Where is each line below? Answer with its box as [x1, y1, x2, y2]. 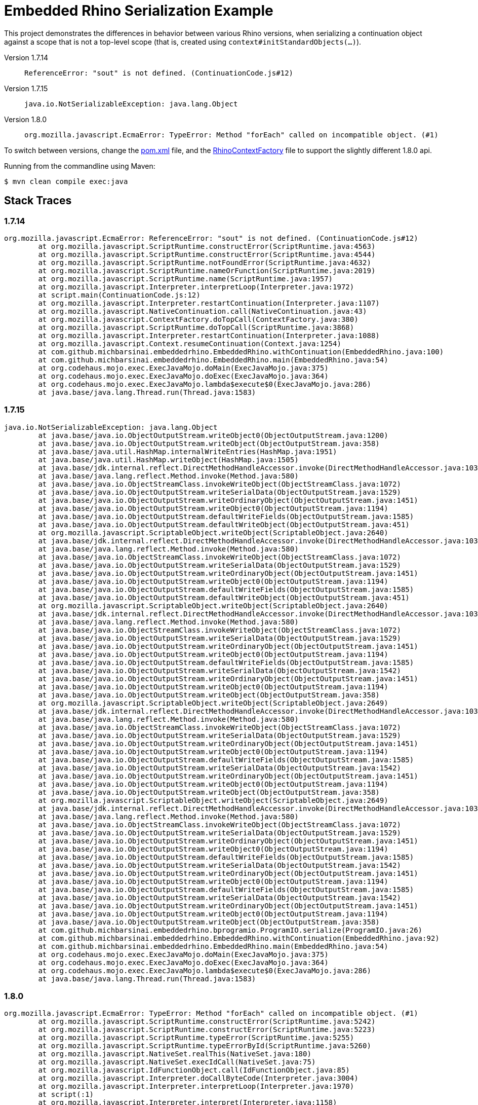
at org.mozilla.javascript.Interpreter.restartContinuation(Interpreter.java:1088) [38, 331, 380, 340]
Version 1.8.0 [4, 115, 47, 124]
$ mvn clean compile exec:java [4, 177, 128, 186]
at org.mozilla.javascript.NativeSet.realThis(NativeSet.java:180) [38, 1050, 311, 1058]
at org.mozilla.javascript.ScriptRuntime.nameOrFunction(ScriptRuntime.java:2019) [38, 266, 376, 275]
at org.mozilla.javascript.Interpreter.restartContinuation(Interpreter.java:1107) [38, 299, 380, 307]
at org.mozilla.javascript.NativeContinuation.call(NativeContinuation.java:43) [38, 307, 367, 315]
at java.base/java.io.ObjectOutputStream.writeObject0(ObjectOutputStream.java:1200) [38, 431, 388, 439]
